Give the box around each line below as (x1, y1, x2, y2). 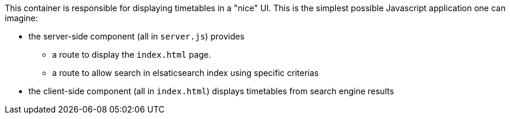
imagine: (5, 13, 38, 23)
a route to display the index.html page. (52, 49, 211, 59)
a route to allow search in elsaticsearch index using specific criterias (52, 68, 319, 78)
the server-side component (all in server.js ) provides (28, 31, 245, 41)
